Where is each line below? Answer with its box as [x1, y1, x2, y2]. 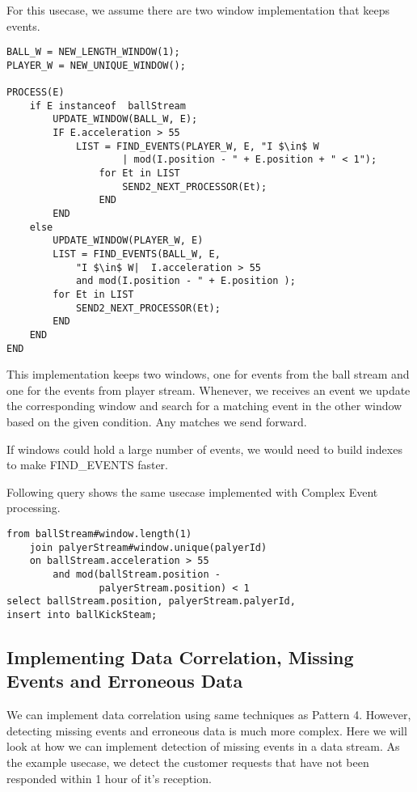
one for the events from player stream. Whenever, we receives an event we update [6, 381, 411, 398]
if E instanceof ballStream [29, 100, 186, 112]
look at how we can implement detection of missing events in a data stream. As [6, 738, 400, 755]
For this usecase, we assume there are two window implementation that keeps [6, 2, 390, 18]
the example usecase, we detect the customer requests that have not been [6, 754, 369, 770]
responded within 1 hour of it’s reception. [6, 769, 212, 786]
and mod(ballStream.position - [53, 569, 221, 580]
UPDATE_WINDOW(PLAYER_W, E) [53, 235, 204, 247]
